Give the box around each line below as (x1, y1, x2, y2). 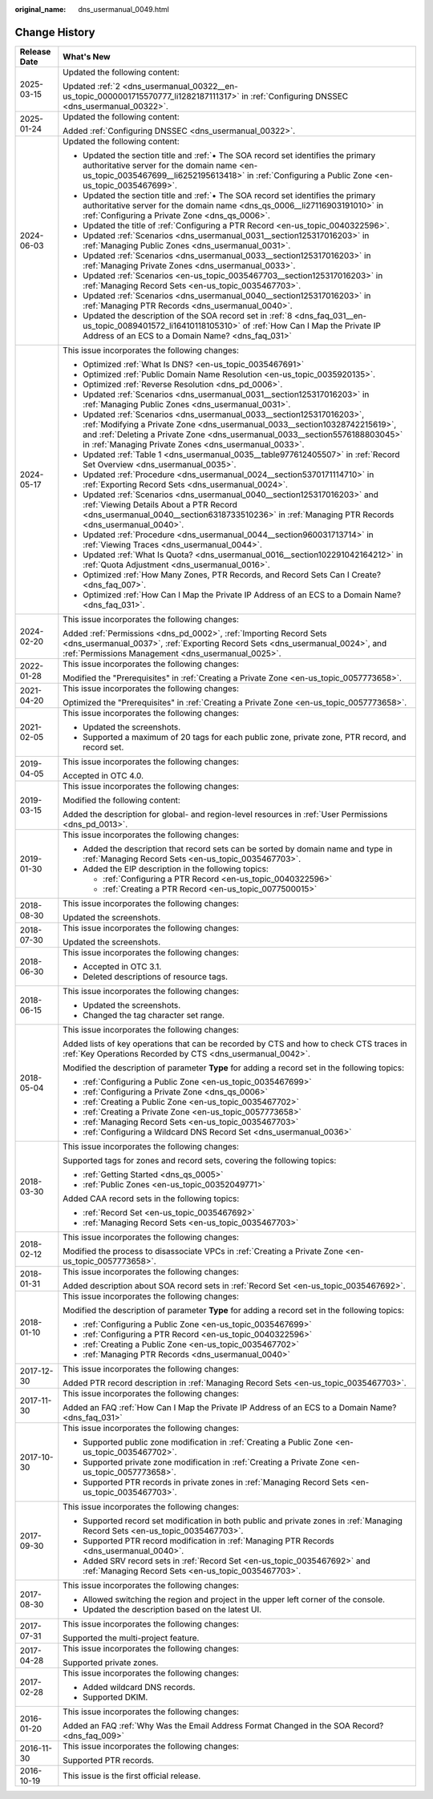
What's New (63, 51, 111, 62)
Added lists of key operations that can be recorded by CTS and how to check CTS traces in (63, 1038, 407, 1049)
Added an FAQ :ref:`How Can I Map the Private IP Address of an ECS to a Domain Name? (63, 1401, 397, 1413)
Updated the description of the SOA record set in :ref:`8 (83, 309, 293, 321)
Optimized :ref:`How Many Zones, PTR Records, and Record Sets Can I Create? (83, 569, 381, 580)
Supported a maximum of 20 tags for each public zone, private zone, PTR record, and (83, 731, 407, 742)
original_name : (14, 5, 67, 14)
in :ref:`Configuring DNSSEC (241, 91, 349, 102)
